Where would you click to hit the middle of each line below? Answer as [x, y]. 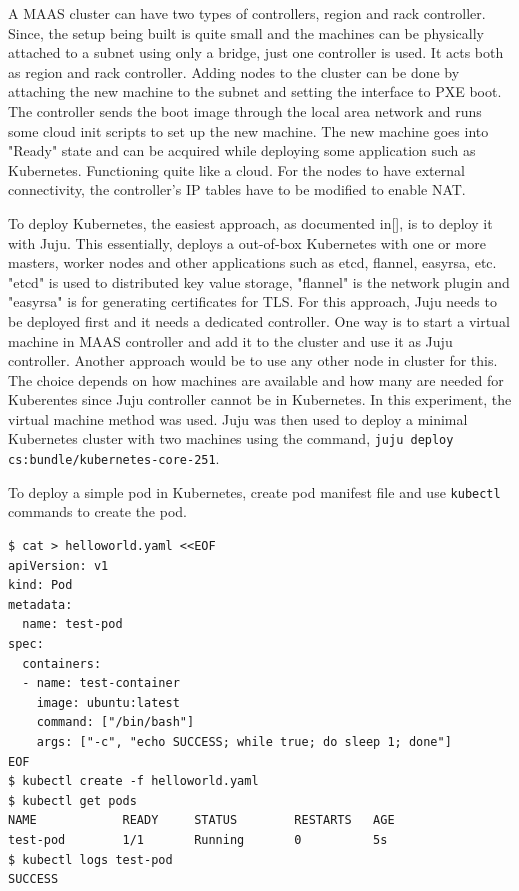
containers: [62, 663]
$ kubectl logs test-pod [90, 859]
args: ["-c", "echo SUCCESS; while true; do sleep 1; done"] [244, 741]
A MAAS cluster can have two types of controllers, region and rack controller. [247, 13]
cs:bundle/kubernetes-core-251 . [114, 458]
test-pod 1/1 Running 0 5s [198, 839]
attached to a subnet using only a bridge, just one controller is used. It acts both [256, 52]
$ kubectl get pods [72, 800]
